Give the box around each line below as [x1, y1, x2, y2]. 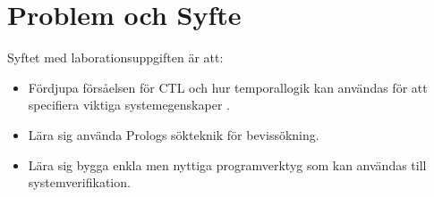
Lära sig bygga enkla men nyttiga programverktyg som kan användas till [28, 155, 427, 174]
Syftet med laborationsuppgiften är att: [7, 48, 224, 67]
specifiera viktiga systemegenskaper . [28, 95, 230, 114]
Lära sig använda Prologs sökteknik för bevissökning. [28, 125, 319, 144]
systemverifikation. [28, 173, 131, 192]
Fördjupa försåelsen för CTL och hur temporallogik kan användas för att [28, 78, 428, 96]
